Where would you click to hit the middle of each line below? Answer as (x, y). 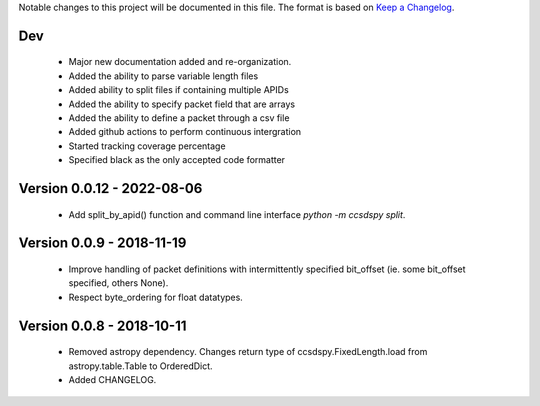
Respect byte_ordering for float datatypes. (156, 297)
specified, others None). (118, 283)
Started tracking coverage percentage (147, 146)
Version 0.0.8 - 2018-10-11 (102, 325)
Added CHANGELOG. (112, 379)
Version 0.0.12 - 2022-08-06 (110, 188)
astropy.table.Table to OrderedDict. (141, 366)
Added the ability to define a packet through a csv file (179, 117)
